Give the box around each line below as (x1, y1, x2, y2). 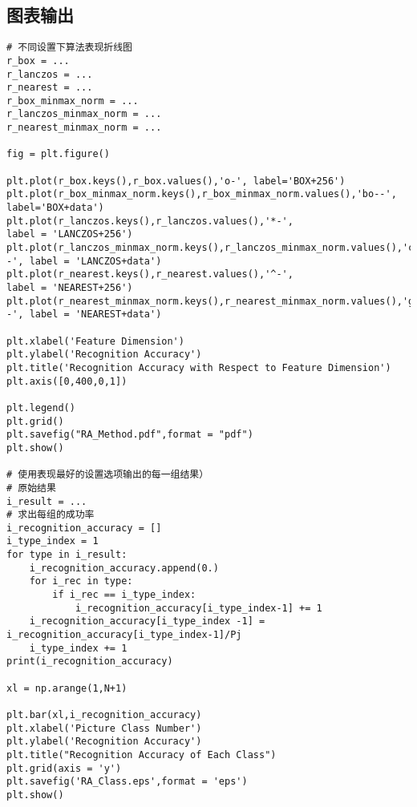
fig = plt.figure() (6, 148, 110, 160)
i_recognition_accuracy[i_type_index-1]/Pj (6, 629, 242, 641)
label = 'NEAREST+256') (6, 282, 133, 294)
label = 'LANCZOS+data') (29, 255, 162, 267)
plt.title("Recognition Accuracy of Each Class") (6, 748, 277, 761)
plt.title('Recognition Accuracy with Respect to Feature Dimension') (6, 361, 391, 373)
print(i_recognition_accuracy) (6, 656, 173, 668)
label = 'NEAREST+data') (29, 309, 162, 321)
